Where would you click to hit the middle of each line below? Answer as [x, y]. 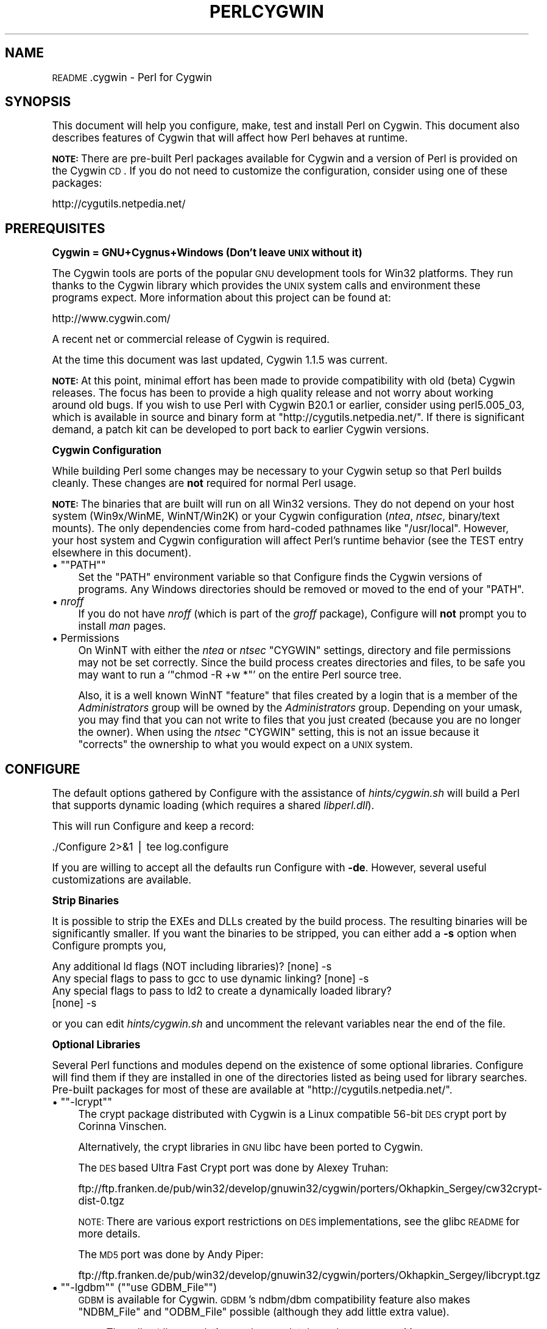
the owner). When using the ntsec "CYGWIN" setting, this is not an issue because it [279, 733]
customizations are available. [122, 880]
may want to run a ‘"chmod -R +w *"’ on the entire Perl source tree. [240, 675]
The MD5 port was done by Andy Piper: [171, 1255]
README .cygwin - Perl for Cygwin [132, 77]
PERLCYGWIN [267, 12]
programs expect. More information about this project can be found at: [221, 298]
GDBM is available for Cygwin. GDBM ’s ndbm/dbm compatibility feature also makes [274, 1300]
